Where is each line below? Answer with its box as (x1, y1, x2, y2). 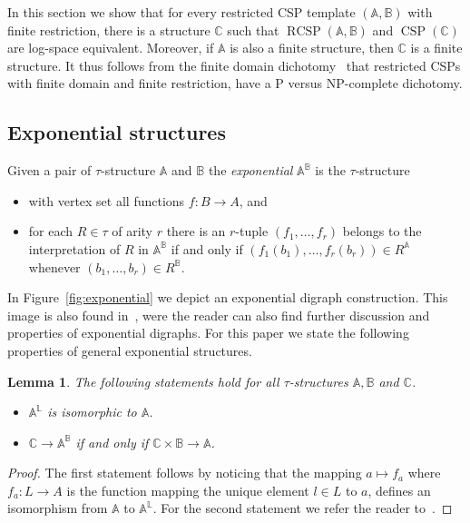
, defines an (367, 480, 431, 499)
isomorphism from (7, 498, 108, 518)
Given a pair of (7, 161, 92, 180)
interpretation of (28, 239, 121, 258)
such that (227, 20, 279, 39)
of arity (112, 222, 153, 241)
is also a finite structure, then (230, 38, 394, 57)
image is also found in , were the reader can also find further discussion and (7, 305, 430, 324)
